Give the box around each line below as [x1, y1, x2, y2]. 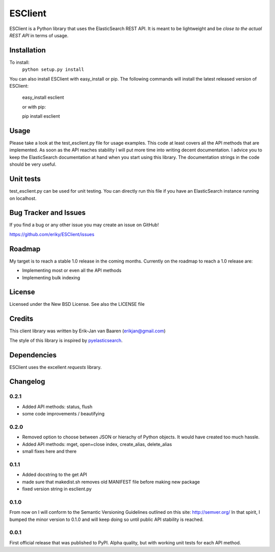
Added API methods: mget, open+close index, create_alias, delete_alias [22, 441, 172, 447]
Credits [9, 314, 34, 323]
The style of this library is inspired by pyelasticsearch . [9, 337, 123, 344]
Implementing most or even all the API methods [22, 268, 122, 274]
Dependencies [9, 351, 57, 359]
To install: [9, 59, 30, 65]
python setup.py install [22, 67, 84, 72]
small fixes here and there [22, 449, 77, 455]
